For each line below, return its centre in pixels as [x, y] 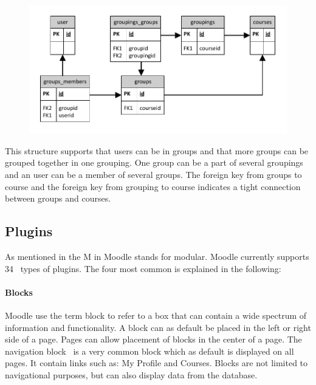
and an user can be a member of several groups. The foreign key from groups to [153, 175]
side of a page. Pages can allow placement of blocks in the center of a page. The [153, 339]
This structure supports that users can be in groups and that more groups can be [157, 150]
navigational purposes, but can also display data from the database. [131, 374]
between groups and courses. [58, 198]
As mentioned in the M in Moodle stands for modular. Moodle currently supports [157, 256]
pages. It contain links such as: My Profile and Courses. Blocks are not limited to [156, 363]
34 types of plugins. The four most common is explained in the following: [143, 268]
